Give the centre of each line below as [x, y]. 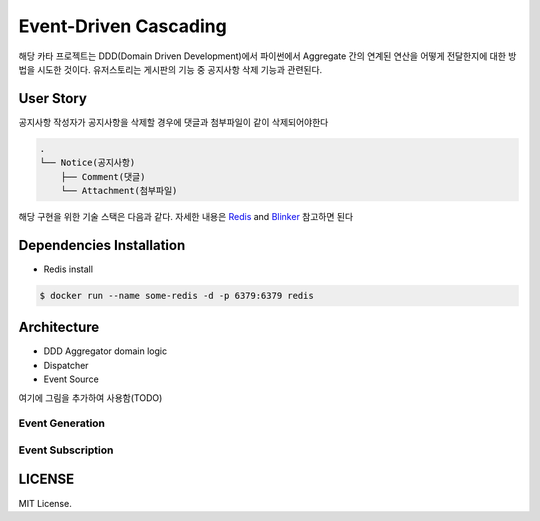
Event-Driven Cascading [122, 26]
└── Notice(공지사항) [87, 163]
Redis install [68, 269]
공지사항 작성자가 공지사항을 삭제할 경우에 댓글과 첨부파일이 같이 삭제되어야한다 [173, 122]
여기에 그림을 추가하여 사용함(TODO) [90, 397]
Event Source [71, 379]
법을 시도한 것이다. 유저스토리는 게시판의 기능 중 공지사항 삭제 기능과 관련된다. [170, 69]
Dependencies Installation [102, 245]
